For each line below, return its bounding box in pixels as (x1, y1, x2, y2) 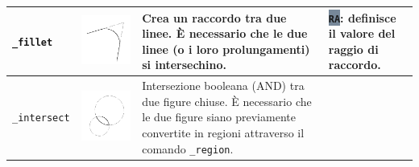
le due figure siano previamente (142, 108, 296, 125)
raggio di (328, 40, 379, 57)
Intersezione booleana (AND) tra (142, 77, 305, 94)
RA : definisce (328, 9, 396, 26)
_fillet (12, 36, 53, 48)
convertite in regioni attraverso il (142, 124, 305, 141)
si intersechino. (142, 56, 226, 73)
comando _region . (142, 140, 234, 157)
